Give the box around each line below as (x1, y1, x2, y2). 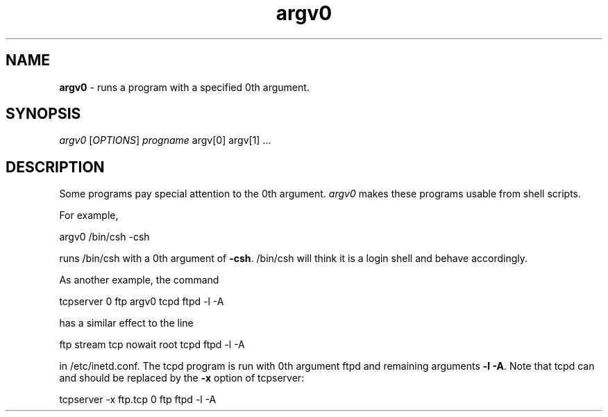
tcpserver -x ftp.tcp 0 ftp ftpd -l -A (59, 393, 217, 406)
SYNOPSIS (6, 105, 81, 123)
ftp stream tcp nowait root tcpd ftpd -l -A (59, 338, 245, 351)
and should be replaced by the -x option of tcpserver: (59, 372, 305, 384)
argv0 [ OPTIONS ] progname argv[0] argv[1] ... (59, 134, 271, 147)
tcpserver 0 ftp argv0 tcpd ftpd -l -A (59, 295, 224, 308)
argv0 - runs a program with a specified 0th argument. (59, 81, 310, 93)
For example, (59, 209, 119, 222)
